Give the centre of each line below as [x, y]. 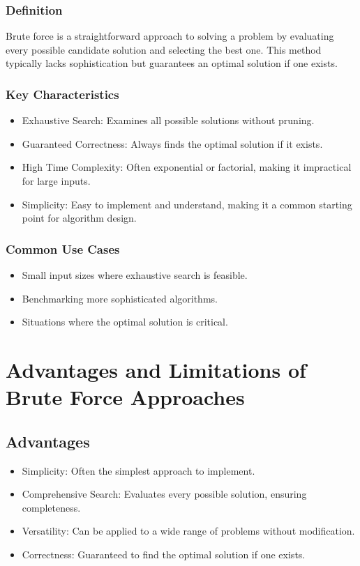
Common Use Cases [63, 248]
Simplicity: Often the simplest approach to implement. [138, 470]
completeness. [51, 507]
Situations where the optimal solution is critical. [125, 322]
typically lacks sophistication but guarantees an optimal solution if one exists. [172, 63]
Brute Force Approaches [125, 397]
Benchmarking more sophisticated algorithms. [120, 298]
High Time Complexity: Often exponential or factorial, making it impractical [187, 167]
